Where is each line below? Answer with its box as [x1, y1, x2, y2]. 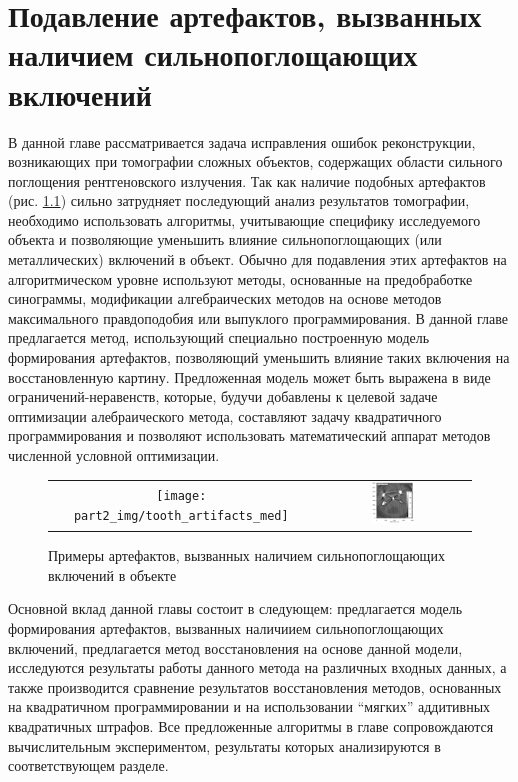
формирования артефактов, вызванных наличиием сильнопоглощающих [8, 618, 444, 639]
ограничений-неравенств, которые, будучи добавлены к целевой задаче [8, 386, 438, 407]
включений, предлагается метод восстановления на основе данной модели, [8, 637, 463, 658]
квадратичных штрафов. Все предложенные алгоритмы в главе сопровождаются [8, 716, 494, 737]
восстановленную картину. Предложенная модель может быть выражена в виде [8, 366, 491, 387]
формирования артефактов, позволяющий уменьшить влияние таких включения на [8, 347, 510, 368]
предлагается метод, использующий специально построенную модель [8, 327, 430, 348]
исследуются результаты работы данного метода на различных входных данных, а [8, 657, 507, 678]
